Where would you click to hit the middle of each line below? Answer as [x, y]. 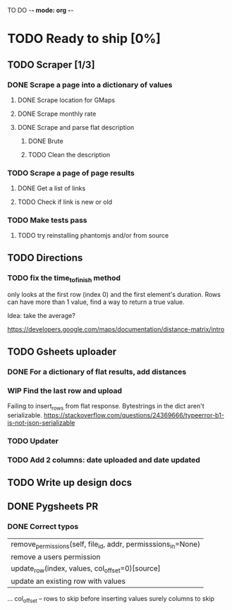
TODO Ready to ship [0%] [84, 39]
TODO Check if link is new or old [65, 202]
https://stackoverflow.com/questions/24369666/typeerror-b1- [134, 415]
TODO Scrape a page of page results [71, 173]
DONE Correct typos [43, 527]
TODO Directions [45, 258]
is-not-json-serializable [41, 422]
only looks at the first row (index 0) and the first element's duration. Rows [114, 295]
